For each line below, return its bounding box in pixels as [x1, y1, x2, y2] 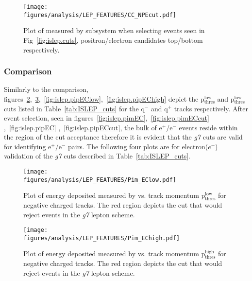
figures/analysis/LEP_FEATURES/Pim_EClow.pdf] [23, 176, 176, 183]
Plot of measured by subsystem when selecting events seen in [23, 25, 205, 35]
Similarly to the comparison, [4, 84, 89, 94]
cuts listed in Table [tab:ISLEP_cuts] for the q [4, 103, 145, 113]
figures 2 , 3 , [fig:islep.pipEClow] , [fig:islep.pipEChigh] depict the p [4, 93, 204, 104]
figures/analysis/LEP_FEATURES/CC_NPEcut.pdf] [23, 11, 176, 18]
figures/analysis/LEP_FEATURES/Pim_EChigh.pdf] [23, 234, 180, 242]
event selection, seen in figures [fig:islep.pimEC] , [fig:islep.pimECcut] [4, 113, 209, 123]
